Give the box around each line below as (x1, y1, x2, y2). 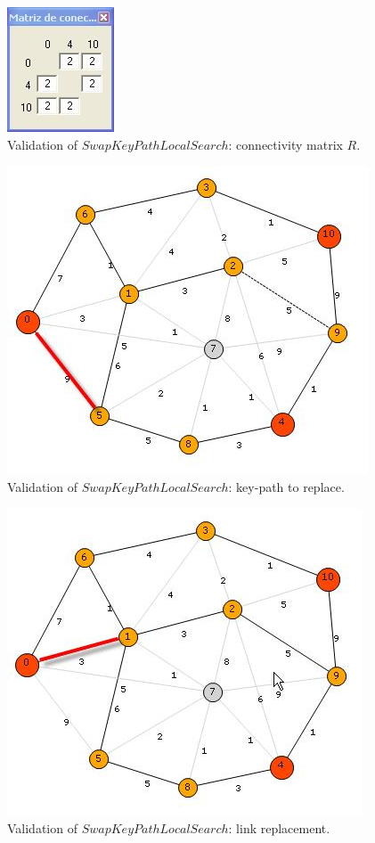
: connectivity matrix (228, 135, 343, 153)
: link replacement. (228, 818, 330, 837)
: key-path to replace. (228, 477, 345, 495)
